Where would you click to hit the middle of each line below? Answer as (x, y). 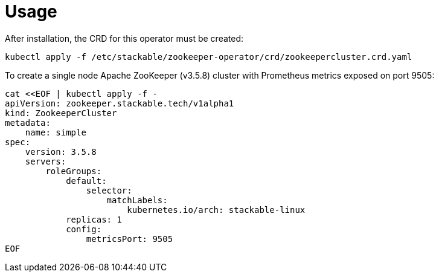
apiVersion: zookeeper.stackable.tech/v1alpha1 (120, 103)
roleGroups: (74, 171)
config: (84, 229)
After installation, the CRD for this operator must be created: (124, 38)
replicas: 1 (94, 219)
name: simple (56, 132)
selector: (109, 190)
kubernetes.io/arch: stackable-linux (216, 210)
